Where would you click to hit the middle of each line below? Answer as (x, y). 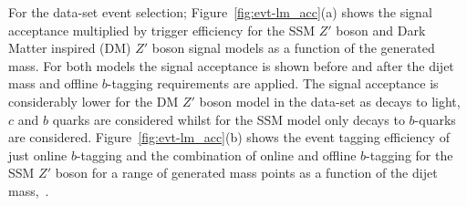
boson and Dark (381, 30)
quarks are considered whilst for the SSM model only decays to (228, 119)
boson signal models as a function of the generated (293, 48)
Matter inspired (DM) (70, 48)
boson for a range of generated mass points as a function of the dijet (246, 173)
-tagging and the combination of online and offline (216, 154)
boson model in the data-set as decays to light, (330, 101)
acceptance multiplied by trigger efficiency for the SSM (162, 30)
